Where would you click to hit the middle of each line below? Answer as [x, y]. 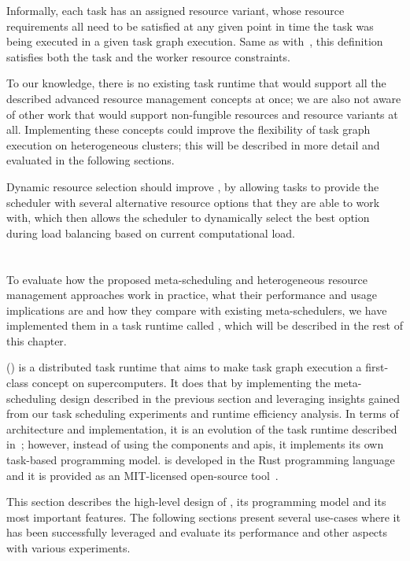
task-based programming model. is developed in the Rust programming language [201, 460]
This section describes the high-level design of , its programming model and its [196, 502]
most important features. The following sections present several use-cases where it [203, 517]
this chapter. [37, 340]
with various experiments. [68, 548]
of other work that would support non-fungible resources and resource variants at [202, 114]
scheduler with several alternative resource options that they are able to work [193, 202]
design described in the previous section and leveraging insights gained [230, 398]
